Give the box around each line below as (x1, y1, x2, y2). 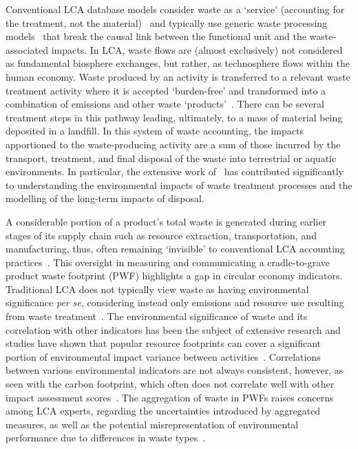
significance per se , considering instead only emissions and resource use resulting (6, 295, 344, 310)
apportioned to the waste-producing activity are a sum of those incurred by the (6, 137, 341, 151)
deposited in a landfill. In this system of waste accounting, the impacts (6, 123, 304, 138)
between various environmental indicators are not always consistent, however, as (6, 363, 344, 377)
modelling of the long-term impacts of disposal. (6, 191, 204, 206)
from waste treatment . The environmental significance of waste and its (6, 309, 308, 323)
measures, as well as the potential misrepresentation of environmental (6, 417, 299, 431)
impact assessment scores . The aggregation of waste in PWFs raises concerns (6, 390, 334, 404)
